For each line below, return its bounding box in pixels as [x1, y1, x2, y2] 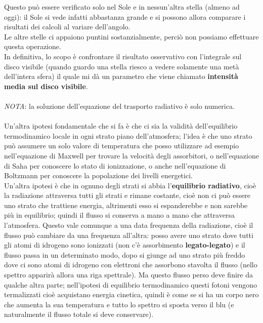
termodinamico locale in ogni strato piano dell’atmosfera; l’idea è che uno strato [4, 130, 252, 141]
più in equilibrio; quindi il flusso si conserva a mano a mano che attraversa [4, 210, 235, 220]
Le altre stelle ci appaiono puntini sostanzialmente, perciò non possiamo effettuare [4, 31, 259, 42]
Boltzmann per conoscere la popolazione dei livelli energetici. [4, 170, 193, 181]
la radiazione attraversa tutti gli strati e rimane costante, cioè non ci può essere [4, 190, 251, 200]
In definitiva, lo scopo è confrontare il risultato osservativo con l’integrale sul [4, 51, 242, 61]
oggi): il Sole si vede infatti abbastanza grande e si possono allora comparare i [4, 11, 246, 22]
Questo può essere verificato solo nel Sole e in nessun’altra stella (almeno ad [4, 2, 240, 12]
